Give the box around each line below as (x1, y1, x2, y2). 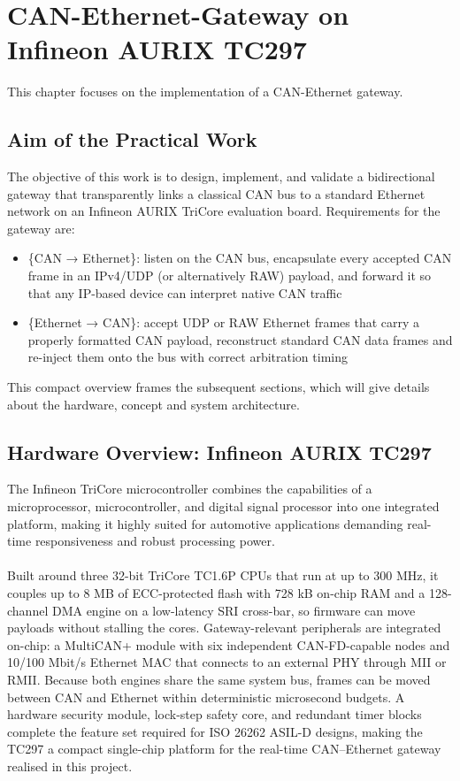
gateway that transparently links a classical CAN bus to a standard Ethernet (7, 184, 425, 203)
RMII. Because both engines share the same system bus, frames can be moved (7, 670, 431, 688)
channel (7, 601, 49, 619)
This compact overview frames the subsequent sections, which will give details (7, 378, 430, 396)
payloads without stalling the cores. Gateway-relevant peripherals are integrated (7, 618, 441, 637)
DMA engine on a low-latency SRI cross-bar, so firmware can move (51, 601, 416, 619)
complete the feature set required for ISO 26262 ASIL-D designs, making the (7, 722, 423, 740)
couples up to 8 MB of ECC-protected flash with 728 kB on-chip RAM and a (7, 584, 425, 601)
